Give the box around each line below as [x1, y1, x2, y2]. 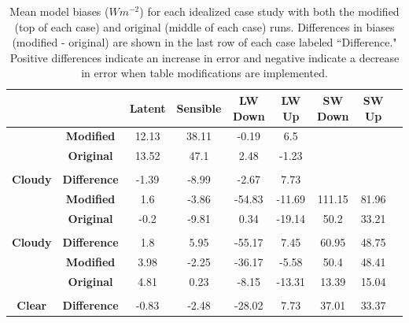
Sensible [176, 99, 222, 116]
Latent [129, 99, 166, 116]
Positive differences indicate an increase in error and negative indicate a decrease [9, 49, 400, 65]
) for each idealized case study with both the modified [139, 3, 400, 19]
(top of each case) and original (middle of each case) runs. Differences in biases [14, 18, 395, 35]
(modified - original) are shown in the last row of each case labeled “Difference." [12, 34, 397, 50]
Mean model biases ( [9, 3, 109, 19]
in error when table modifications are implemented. [81, 65, 328, 81]
